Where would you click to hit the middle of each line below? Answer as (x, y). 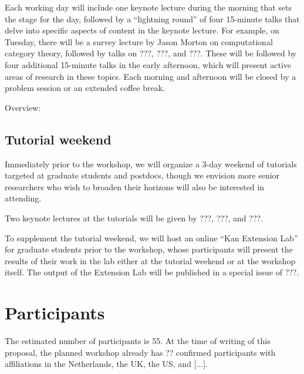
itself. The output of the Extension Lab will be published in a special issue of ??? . (152, 272)
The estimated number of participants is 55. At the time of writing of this (138, 341)
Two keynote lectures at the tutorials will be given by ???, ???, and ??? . (134, 218)
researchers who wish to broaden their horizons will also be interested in (135, 186)
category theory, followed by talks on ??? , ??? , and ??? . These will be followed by (151, 53)
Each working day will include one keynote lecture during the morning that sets (148, 7)
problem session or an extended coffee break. (85, 88)
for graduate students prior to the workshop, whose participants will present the (149, 249)
